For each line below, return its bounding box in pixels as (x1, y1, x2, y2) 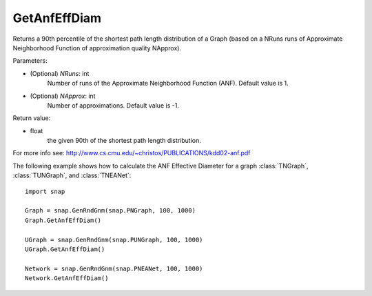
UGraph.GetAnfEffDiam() (25, 245, 105, 253)
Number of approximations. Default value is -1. (47, 101, 179, 110)
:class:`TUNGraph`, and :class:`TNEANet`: (12, 171, 132, 179)
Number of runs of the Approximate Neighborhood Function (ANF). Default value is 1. (47, 79, 289, 88)
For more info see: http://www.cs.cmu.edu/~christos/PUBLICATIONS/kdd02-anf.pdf (12, 149, 251, 157)
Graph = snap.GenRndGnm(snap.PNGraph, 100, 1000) (25, 207, 196, 215)
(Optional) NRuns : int (30, 69, 90, 77)
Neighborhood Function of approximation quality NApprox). (12, 43, 182, 52)
